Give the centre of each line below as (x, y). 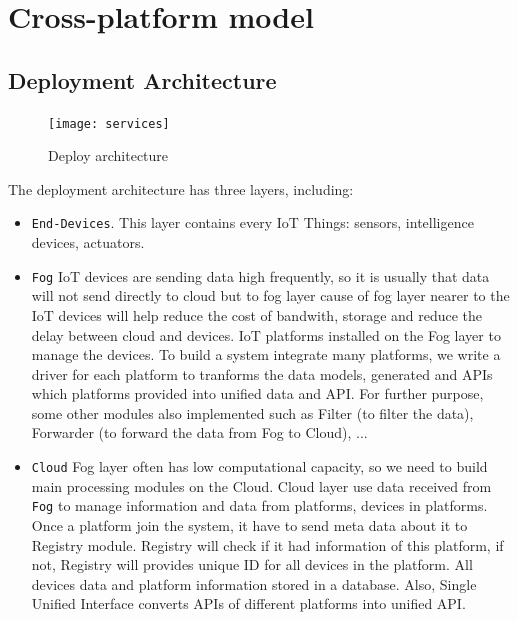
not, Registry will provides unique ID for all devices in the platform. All (252, 564)
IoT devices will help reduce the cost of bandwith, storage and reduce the (257, 314)
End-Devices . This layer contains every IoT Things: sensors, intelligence (252, 222)
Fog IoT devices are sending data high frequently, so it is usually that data (260, 275)
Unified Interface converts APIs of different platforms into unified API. (248, 603)
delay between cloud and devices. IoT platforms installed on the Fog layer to (266, 334)
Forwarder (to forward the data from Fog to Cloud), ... (199, 432)
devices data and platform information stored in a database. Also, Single (254, 583)
